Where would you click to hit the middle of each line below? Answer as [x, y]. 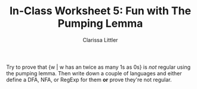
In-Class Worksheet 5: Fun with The [100, 11]
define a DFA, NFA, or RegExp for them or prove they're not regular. [89, 80]
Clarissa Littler [100, 40]
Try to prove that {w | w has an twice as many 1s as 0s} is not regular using [98, 67]
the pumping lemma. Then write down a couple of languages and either [94, 73]
